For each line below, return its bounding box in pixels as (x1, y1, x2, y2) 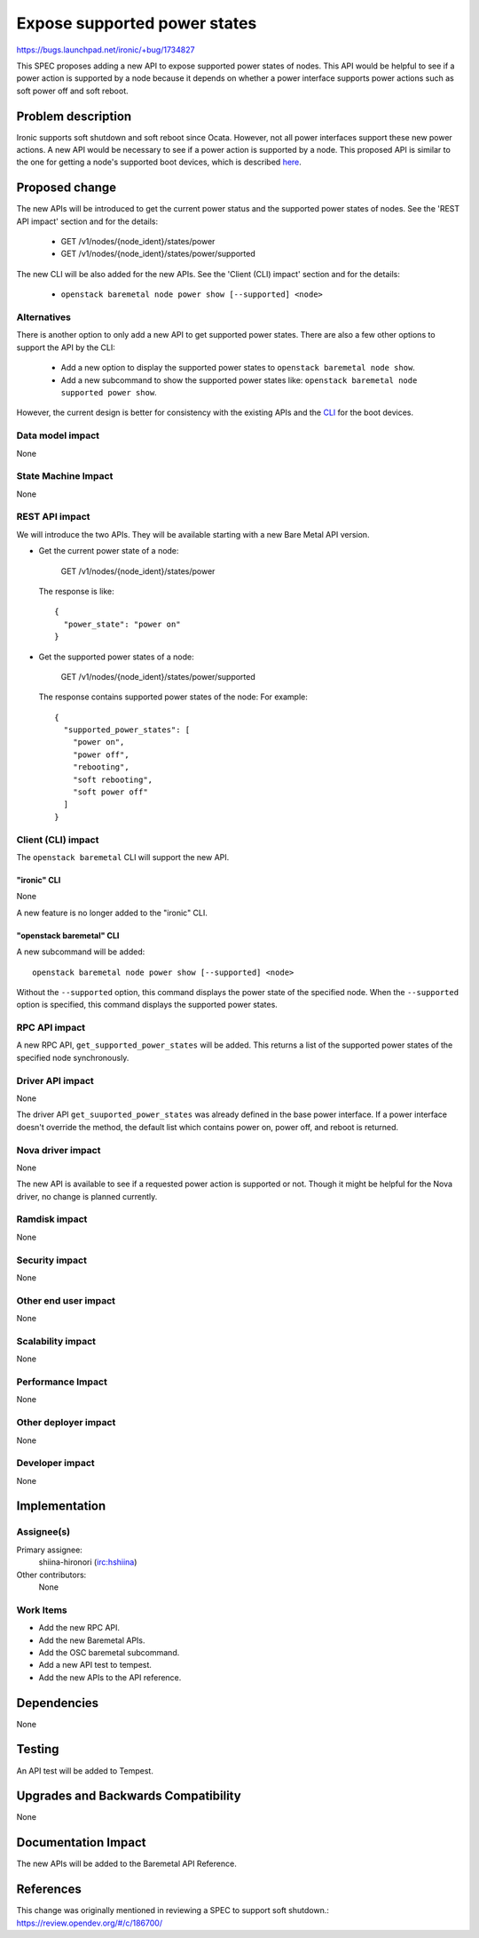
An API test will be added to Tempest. (16, 1765, 154, 1776)
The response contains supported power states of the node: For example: (38, 691, 308, 702)
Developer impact (16, 1457, 95, 1470)
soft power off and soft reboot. (16, 85, 129, 96)
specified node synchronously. (16, 1052, 130, 1063)
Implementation (16, 1498, 106, 1514)
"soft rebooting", (72, 774, 153, 785)
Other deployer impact (16, 1416, 116, 1429)
